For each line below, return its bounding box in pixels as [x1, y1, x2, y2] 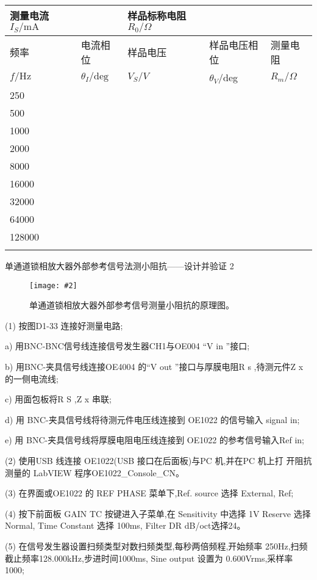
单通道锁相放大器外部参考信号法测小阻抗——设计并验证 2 [5, 259, 234, 272]
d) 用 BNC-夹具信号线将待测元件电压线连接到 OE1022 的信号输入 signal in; [5, 413, 300, 426]
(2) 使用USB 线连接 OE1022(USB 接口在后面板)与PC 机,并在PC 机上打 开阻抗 [5, 454, 312, 466]
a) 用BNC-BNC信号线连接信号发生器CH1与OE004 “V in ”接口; [5, 339, 250, 352]
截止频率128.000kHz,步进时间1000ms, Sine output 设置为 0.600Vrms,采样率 [5, 551, 293, 564]
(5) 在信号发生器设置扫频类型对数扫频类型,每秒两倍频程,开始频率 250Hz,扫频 [5, 539, 308, 552]
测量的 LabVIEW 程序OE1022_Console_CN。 [5, 466, 184, 479]
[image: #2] [29, 281, 77, 290]
